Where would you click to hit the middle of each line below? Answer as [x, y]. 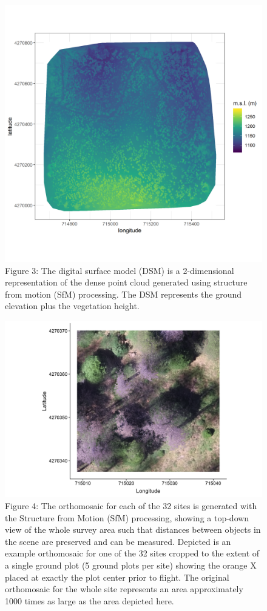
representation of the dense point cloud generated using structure [126, 282]
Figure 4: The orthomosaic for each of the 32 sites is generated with [131, 506]
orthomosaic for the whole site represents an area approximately [124, 589]
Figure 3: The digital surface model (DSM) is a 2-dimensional [120, 270]
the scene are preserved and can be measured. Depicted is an [118, 541]
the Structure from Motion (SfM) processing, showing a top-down [127, 517]
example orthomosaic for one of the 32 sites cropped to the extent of [132, 553]
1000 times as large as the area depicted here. [90, 600]
